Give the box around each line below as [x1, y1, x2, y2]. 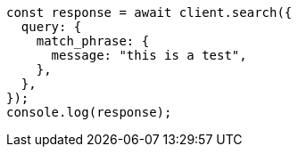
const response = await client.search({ [6, 5, 293, 20]
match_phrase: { [36, 34, 150, 48]
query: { [21, 20, 82, 34]
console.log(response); [6, 105, 172, 119]
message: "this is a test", [51, 48, 247, 62]
